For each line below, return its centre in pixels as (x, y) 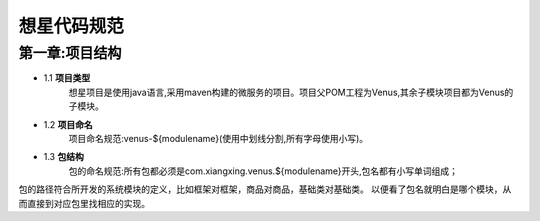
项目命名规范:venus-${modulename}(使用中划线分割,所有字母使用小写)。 (218, 138)
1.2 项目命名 (68, 124)
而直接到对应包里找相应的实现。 (84, 203)
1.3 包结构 (63, 157)
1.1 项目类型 (67, 78)
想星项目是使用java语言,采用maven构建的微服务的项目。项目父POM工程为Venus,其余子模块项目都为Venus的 (291, 92)
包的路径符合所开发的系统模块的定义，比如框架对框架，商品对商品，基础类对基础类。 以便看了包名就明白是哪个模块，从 (265, 189)
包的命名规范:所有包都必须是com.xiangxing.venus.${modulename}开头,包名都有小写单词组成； (263, 171)
